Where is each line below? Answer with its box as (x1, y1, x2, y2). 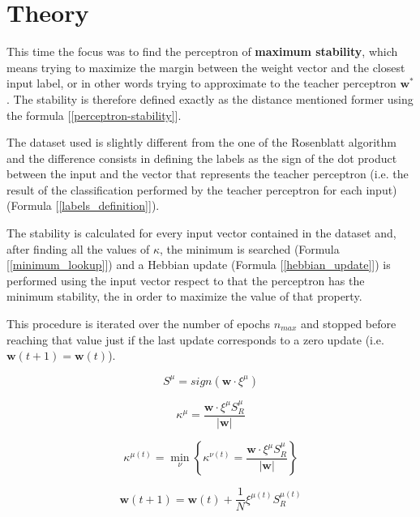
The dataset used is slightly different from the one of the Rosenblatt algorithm (6, 134, 396, 151)
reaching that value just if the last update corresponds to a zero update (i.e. (6, 331, 384, 348)
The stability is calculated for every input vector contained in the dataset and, (6, 224, 396, 241)
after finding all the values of (6, 240, 150, 257)
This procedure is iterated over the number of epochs (6, 315, 271, 332)
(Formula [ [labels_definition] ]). (6, 197, 160, 214)
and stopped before (301, 315, 396, 332)
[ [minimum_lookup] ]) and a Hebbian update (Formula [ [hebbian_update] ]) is (6, 256, 391, 273)
